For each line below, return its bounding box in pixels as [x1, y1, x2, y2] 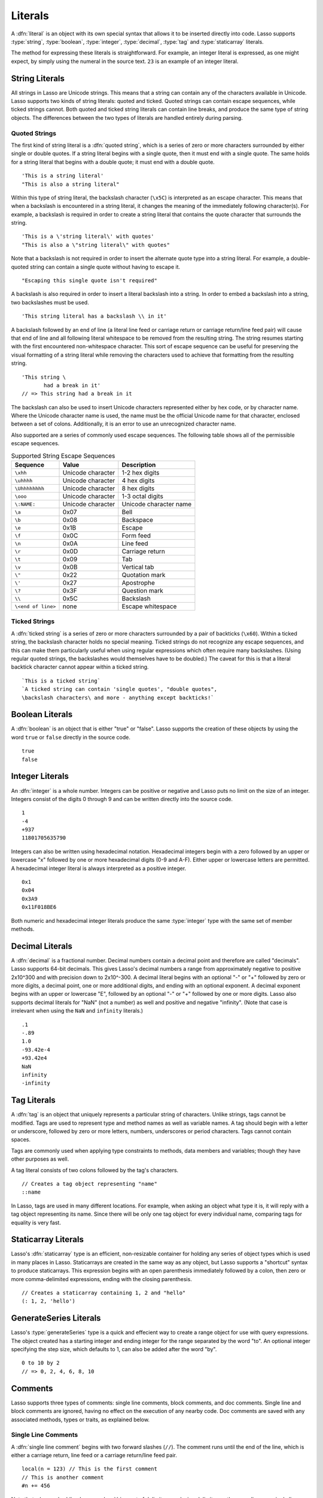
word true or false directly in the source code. [11, 733, 131, 741]
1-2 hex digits [121, 469, 160, 477]
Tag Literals [11, 1095, 56, 1106]
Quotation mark [121, 571, 166, 579]
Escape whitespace [121, 602, 177, 611]
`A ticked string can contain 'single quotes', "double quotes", [22, 686, 218, 693]
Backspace [121, 516, 154, 524]
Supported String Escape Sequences [11, 451, 115, 460]
